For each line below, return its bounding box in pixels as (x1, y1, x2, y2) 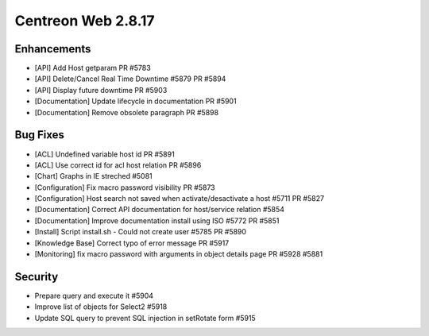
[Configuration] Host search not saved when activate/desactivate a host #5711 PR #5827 (34, 194, 325, 203)
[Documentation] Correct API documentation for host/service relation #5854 (34, 205, 285, 214)
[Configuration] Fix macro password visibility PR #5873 (34, 183, 215, 192)
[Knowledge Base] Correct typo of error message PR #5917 (34, 238, 230, 248)
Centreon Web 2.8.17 (14, 12, 155, 29)
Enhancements (14, 42, 91, 56)
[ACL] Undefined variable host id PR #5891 (34, 149, 175, 159)
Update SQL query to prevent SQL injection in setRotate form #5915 (34, 313, 256, 322)
